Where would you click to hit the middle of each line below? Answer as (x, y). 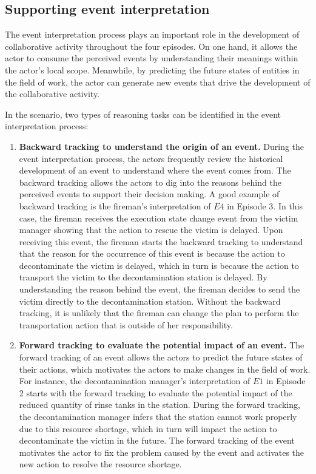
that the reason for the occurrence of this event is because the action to (152, 253)
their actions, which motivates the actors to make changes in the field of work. (165, 369)
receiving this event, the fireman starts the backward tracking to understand (161, 241)
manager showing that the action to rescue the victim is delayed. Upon (151, 230)
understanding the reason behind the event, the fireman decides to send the (160, 289)
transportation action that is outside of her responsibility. (126, 324)
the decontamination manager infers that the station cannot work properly (158, 417)
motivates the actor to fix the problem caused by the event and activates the (162, 452)
